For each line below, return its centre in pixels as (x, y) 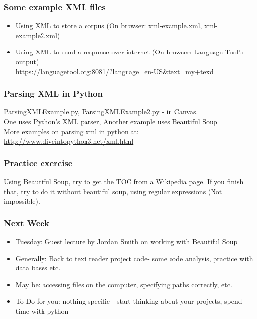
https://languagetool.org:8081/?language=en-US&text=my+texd (114, 71)
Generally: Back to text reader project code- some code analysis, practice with (134, 258)
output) (27, 61)
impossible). (22, 201)
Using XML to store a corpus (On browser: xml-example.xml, (109, 26)
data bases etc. (38, 268)
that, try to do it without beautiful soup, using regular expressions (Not (113, 191)
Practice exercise (38, 163)
